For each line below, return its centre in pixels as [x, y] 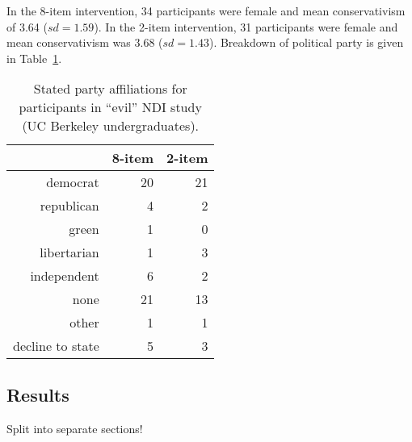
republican [69, 206]
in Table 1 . [34, 58]
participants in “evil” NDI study [110, 107]
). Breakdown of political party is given [306, 42]
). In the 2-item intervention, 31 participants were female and [246, 26]
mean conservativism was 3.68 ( [85, 42]
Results [38, 394]
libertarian [69, 252]
